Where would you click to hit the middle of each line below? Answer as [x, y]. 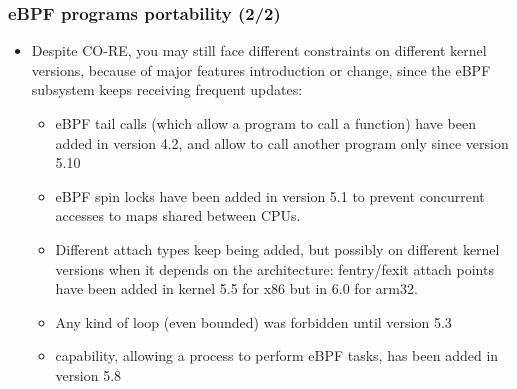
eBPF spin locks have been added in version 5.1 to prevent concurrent [270, 195]
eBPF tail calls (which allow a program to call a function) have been [265, 123]
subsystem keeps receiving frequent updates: [167, 89]
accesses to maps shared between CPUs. [178, 215]
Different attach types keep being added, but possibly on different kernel [277, 248]
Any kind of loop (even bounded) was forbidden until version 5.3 [253, 321]
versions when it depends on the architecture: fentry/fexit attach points [274, 268]
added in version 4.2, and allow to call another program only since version [282, 142]
